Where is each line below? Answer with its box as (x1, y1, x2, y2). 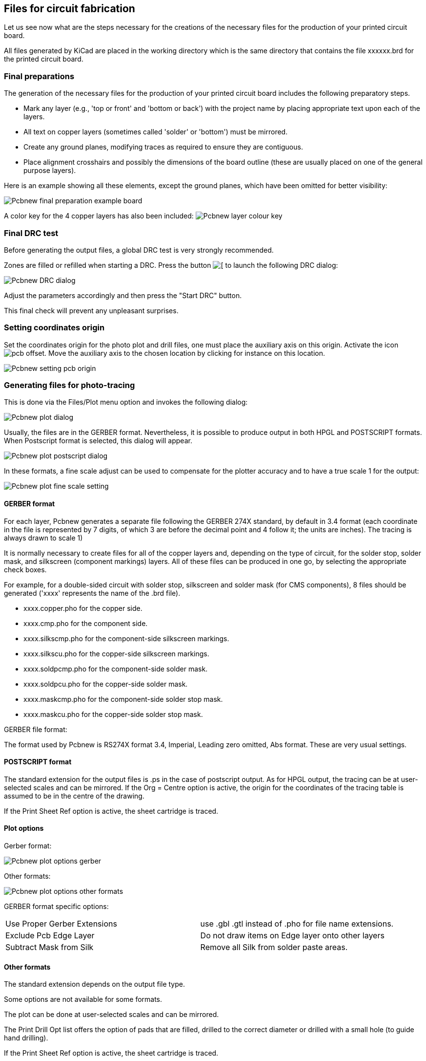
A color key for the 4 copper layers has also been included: (4, 212, 194, 220)
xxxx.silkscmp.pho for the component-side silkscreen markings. (23, 634, 229, 643)
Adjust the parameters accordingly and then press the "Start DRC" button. (4, 291, 242, 300)
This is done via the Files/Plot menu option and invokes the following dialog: (4, 398, 248, 407)
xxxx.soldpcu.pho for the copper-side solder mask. (23, 679, 188, 688)
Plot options (4, 824, 44, 833)
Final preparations (4, 71, 75, 81)
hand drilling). (4, 1034, 48, 1042)
